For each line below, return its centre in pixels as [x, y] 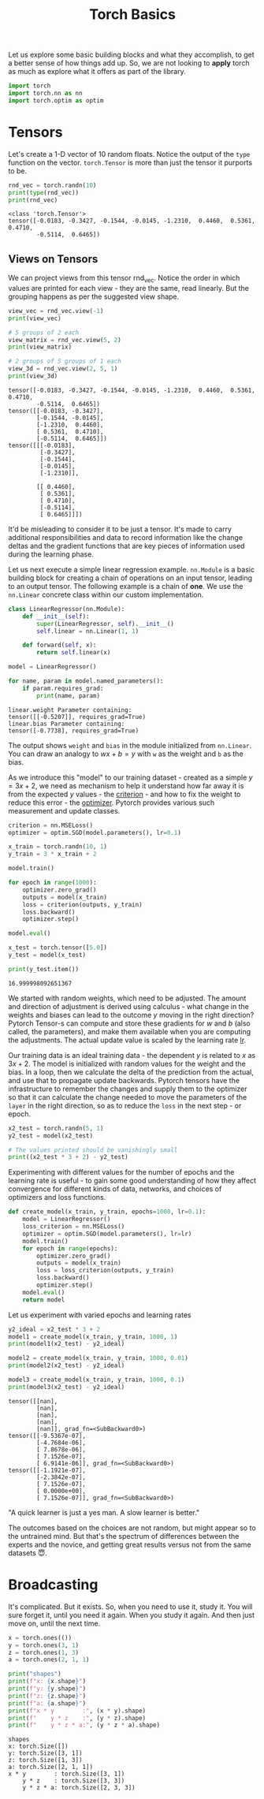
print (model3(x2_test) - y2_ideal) [67, 1387]
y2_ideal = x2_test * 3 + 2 [54, 1329]
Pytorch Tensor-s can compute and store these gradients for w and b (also [129, 1023]
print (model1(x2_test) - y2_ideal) [67, 1344]
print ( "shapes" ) [35, 1674]
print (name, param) [69, 695]
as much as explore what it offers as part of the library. [97, 72]
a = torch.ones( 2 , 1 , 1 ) [49, 1660]
